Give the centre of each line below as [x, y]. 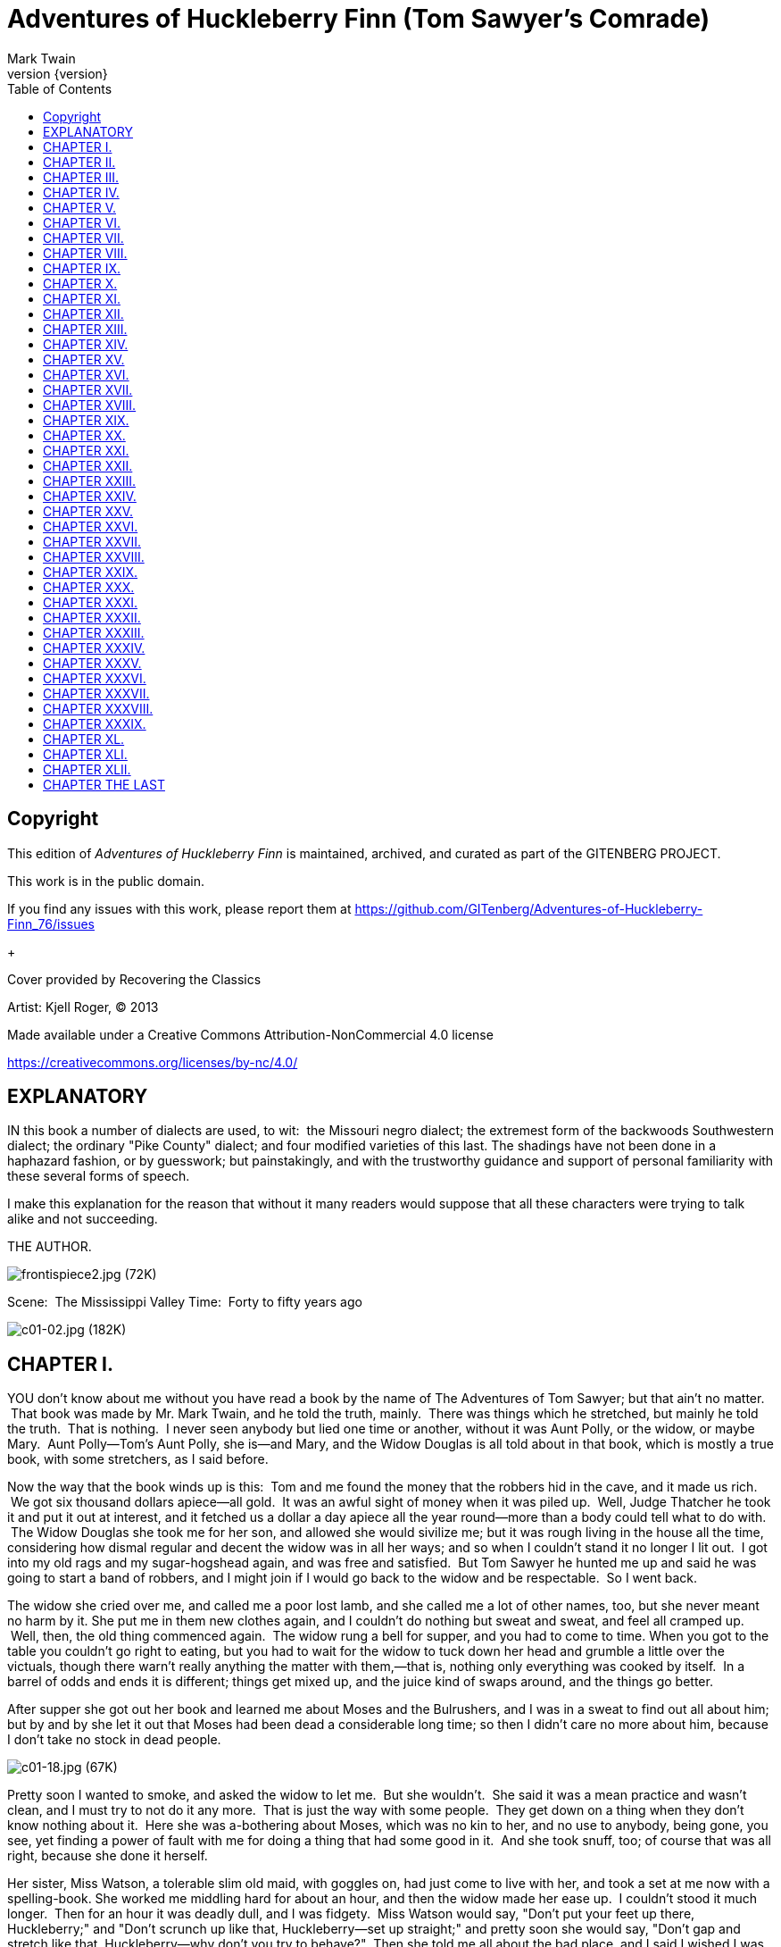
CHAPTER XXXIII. [94, 632]
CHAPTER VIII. [85, 253]
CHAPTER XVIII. [90, 405]
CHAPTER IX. [82, 268]
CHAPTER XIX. [86, 420]
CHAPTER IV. [81, 192]
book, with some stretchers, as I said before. [138, 1459]
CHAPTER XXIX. [91, 572]
